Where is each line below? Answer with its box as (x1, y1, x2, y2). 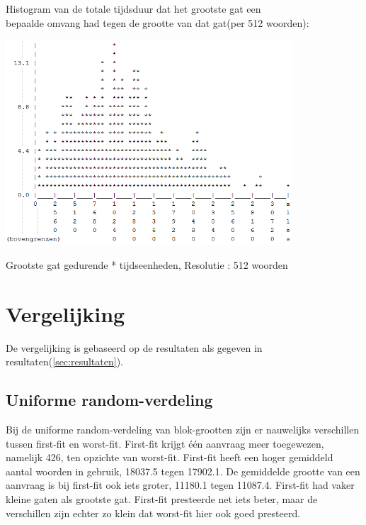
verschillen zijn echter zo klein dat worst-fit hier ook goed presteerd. (6, 505, 301, 520)
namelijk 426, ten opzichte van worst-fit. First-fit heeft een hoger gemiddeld (6, 450, 333, 465)
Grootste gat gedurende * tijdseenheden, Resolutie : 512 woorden (6, 257, 288, 272)
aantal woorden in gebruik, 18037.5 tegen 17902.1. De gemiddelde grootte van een (6, 463, 360, 478)
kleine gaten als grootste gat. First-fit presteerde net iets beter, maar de (6, 491, 318, 506)
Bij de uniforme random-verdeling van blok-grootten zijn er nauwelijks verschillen (6, 421, 360, 436)
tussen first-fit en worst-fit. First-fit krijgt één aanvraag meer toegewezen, (6, 436, 324, 451)
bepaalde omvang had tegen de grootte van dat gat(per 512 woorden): (6, 15, 309, 30)
